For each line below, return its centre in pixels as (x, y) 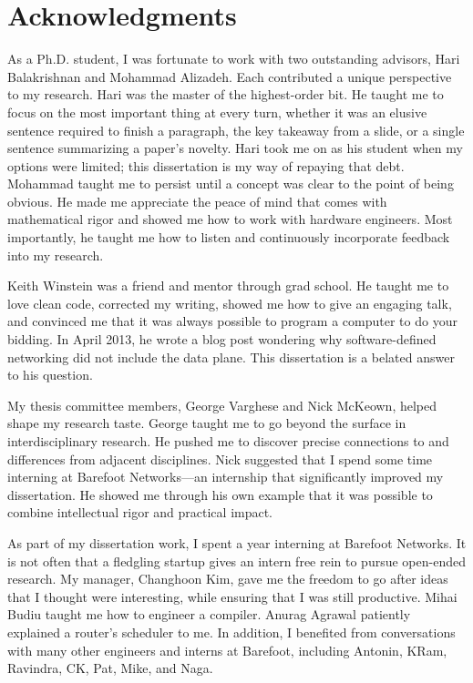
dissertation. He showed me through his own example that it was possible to (220, 494)
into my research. (56, 255)
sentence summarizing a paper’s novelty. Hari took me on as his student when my (235, 148)
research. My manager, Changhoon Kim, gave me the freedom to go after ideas (228, 579)
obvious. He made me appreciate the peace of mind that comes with (197, 201)
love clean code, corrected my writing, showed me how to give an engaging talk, (230, 303)
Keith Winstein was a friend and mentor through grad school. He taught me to (228, 285)
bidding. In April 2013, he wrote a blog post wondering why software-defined (222, 339)
